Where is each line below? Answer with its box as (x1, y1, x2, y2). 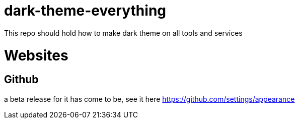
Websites (4, 46, 68, 64)
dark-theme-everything (4, 2, 167, 19)
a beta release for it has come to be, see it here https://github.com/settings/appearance (4, 94, 295, 103)
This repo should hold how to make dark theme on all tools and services (4, 28, 243, 37)
